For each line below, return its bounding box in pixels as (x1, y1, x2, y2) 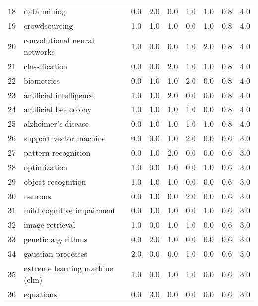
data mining (24, 5, 66, 17)
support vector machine (24, 132, 106, 144)
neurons (24, 190, 51, 202)
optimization (24, 161, 68, 173)
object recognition (24, 176, 86, 187)
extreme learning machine (24, 262, 113, 274)
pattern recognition (24, 147, 91, 158)
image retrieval (24, 219, 75, 230)
